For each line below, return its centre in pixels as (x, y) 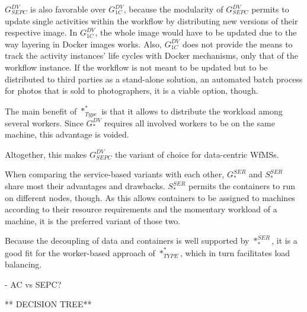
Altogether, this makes (46, 154)
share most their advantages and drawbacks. (85, 186)
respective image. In (41, 32)
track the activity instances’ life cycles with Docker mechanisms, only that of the (151, 55)
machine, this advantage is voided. (67, 134)
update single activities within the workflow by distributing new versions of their (151, 20)
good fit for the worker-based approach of (80, 252)
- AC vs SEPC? (33, 284)
